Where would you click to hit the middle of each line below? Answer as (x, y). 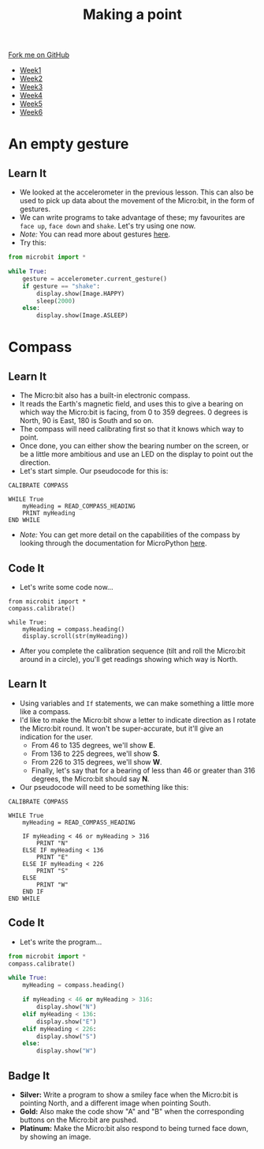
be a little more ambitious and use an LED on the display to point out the (136, 454)
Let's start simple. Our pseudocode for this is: (94, 471)
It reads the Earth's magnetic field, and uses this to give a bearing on (131, 404)
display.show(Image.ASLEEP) (82, 316)
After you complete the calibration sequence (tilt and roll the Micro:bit (132, 651)
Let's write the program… (61, 942)
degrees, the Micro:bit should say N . (90, 779)
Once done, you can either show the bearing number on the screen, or (134, 446)
